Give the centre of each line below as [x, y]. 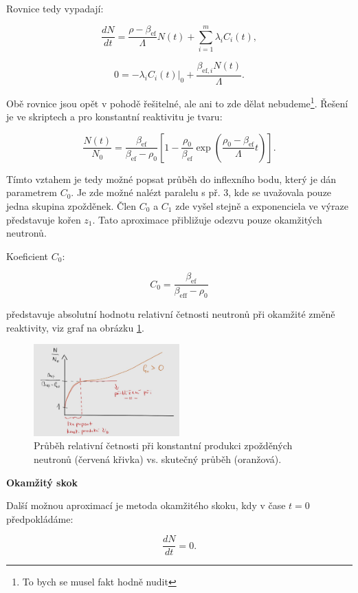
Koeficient [27, 256]
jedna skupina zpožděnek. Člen [71, 206]
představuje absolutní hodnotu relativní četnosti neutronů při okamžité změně [171, 314]
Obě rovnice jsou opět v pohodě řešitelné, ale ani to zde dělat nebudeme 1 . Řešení [177, 102]
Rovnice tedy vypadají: [55, 8]
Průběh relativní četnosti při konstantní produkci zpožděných [163, 445]
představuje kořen [44, 219]
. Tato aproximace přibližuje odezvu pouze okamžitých [207, 219]
